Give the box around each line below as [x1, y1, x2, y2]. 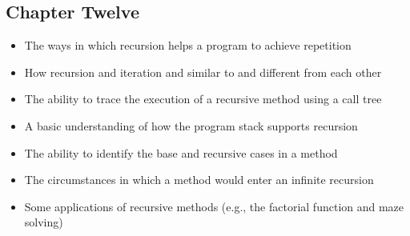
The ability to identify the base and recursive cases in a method [24, 144, 338, 161]
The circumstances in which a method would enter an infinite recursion [24, 171, 374, 188]
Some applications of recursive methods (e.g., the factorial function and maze [24, 198, 404, 214]
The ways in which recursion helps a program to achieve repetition [24, 37, 352, 54]
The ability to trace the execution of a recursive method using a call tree [24, 90, 382, 107]
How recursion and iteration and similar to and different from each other [24, 63, 382, 80]
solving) [24, 214, 63, 230]
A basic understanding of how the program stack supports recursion [24, 117, 358, 134]
